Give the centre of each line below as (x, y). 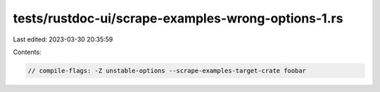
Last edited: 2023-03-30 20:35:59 (63, 39)
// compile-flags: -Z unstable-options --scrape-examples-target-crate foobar (167, 71)
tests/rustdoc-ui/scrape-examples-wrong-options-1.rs (178, 18)
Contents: (27, 52)
